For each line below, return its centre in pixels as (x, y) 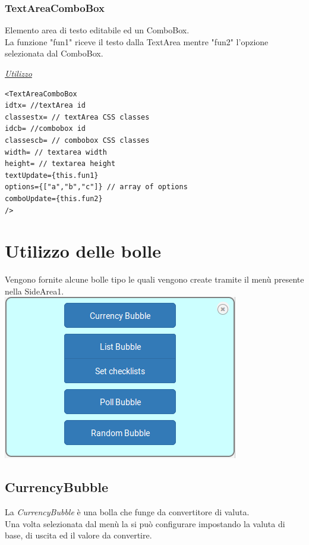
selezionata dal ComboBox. (54, 53)
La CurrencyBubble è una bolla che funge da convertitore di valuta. (127, 512)
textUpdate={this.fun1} (52, 175)
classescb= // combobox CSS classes (77, 140)
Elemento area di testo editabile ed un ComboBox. (97, 30)
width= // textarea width (56, 152)
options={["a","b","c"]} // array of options (96, 187)
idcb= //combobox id (45, 129)
